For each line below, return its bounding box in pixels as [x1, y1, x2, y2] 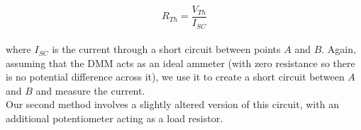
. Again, [321, 42, 356, 57]
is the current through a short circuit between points [52, 42, 281, 57]
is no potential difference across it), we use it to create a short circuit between [6, 69, 345, 84]
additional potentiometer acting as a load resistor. [6, 111, 223, 126]
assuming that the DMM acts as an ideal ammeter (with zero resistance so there [6, 55, 355, 70]
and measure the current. [35, 83, 145, 97]
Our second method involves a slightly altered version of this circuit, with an [6, 97, 339, 112]
